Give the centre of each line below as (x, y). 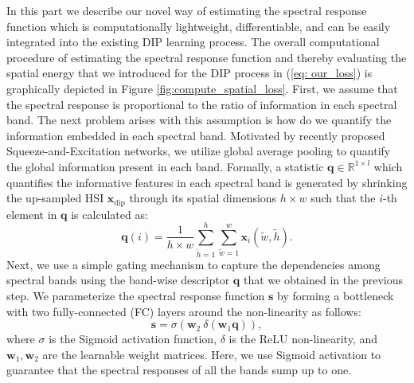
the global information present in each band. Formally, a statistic (165, 166)
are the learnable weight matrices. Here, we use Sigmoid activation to (212, 354)
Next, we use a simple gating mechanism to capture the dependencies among (193, 264)
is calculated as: (109, 214)
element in (32, 214)
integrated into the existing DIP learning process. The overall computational (193, 42)
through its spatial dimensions (203, 198)
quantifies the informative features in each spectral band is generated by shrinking (207, 182)
